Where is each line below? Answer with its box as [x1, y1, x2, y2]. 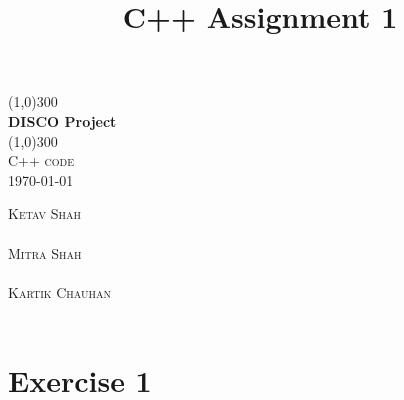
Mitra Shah [8, 242, 82, 263]
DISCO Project [8, 110, 117, 131]
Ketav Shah [8, 203, 81, 224]
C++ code [8, 150, 75, 171]
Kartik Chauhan [8, 281, 112, 302]
